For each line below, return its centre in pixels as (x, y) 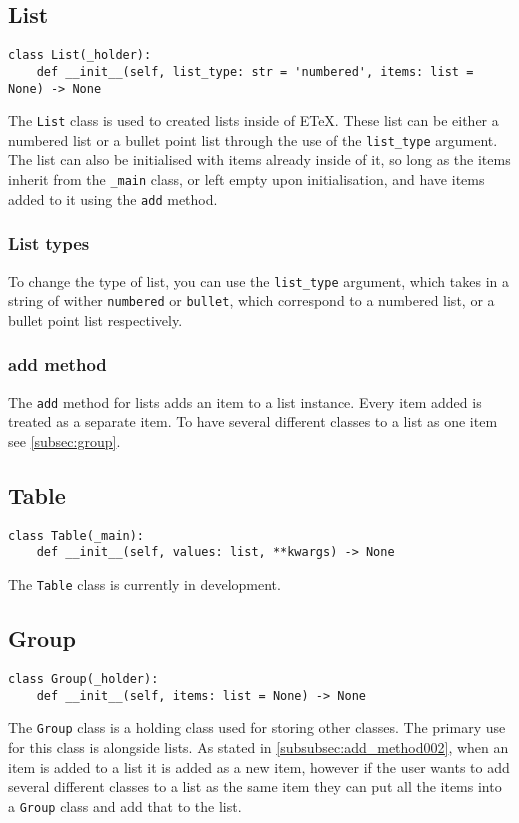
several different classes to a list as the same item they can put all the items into (255, 786)
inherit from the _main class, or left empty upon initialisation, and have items (246, 179)
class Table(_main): (76, 535)
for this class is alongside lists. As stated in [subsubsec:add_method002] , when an (258, 746)
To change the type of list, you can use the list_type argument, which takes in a (258, 280)
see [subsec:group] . (64, 440)
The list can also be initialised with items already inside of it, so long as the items (259, 159)
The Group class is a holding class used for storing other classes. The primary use (257, 727)
